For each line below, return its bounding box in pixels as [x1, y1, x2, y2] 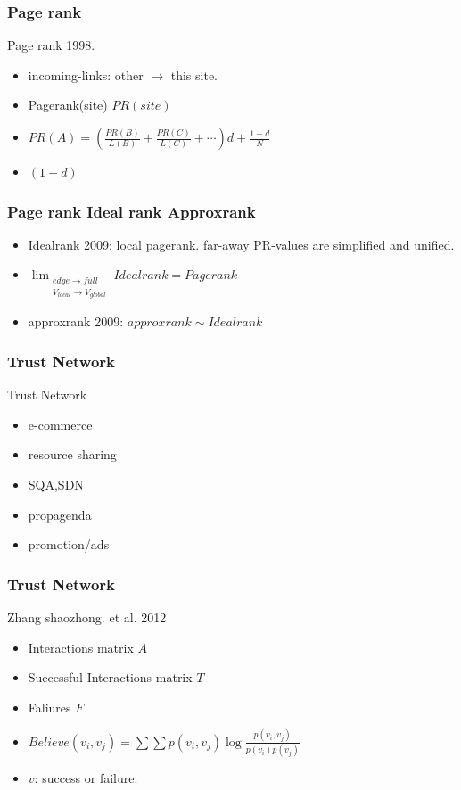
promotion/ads [28, 535, 110, 554]
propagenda [28, 505, 92, 523]
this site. [170, 65, 218, 84]
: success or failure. [34, 769, 138, 787]
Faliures [28, 697, 71, 716]
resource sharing [28, 445, 117, 464]
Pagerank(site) [28, 95, 108, 114]
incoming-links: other [28, 65, 144, 84]
